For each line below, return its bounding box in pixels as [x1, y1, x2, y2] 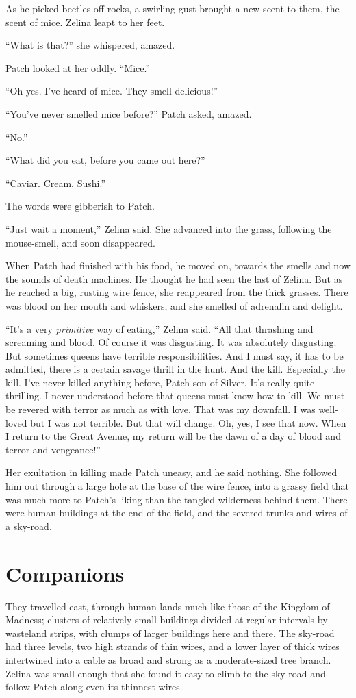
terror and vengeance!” [5, 442, 101, 456]
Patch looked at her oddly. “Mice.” [5, 60, 151, 75]
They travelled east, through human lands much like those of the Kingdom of [5, 599, 330, 613]
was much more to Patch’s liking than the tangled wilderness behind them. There [5, 492, 348, 506]
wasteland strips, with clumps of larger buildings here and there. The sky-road [5, 625, 335, 640]
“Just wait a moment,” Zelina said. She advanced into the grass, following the [5, 221, 332, 236]
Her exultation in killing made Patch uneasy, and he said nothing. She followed [5, 465, 338, 479]
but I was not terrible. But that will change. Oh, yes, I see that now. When [30, 415, 346, 429]
